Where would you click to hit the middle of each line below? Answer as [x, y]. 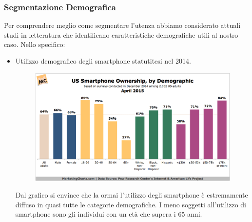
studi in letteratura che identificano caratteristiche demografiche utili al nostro [121, 34]
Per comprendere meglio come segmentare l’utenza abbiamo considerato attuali [122, 25]
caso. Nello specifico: [35, 44]
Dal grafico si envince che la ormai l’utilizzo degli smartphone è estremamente [132, 195]
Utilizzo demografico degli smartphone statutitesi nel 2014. [103, 61]
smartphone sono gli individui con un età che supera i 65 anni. [109, 214]
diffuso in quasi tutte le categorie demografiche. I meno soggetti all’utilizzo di [131, 204]
